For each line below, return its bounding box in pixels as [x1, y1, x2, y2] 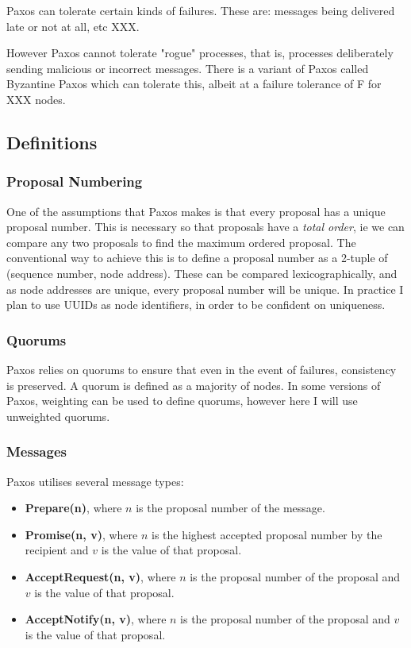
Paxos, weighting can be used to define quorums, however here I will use [6, 392, 358, 409]
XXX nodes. [6, 91, 66, 107]
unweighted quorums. [6, 407, 110, 424]
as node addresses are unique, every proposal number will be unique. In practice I [6, 280, 404, 297]
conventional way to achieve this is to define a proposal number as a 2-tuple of [6, 249, 388, 266]
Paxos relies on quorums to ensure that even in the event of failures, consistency [6, 361, 397, 377]
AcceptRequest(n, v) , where [25, 568, 176, 584]
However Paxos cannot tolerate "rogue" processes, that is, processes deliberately [6, 44, 394, 61]
